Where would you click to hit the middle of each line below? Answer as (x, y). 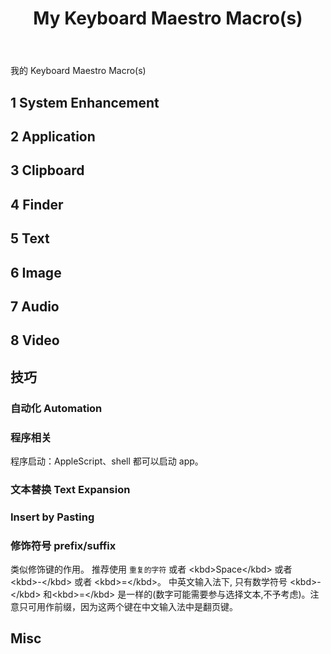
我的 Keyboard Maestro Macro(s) (78, 71)
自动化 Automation (56, 408)
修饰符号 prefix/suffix (63, 545)
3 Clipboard (47, 170)
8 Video (35, 340)
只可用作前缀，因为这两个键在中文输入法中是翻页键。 (128, 607)
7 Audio (35, 306)
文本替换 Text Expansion (70, 489)
